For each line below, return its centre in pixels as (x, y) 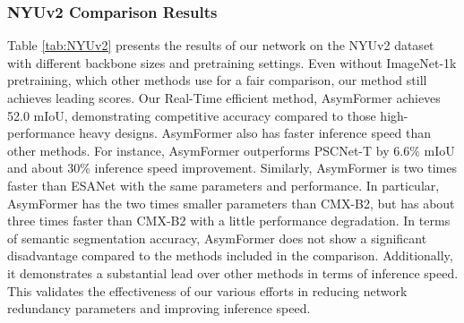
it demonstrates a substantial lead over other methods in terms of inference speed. (233, 272)
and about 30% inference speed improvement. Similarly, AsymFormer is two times (232, 168)
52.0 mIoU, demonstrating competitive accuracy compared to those (192, 115)
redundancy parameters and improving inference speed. (159, 308)
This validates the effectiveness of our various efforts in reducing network (207, 290)
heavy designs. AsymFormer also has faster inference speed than (255, 133)
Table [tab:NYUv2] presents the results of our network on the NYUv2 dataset (221, 45)
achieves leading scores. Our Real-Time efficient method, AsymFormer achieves (224, 98)
